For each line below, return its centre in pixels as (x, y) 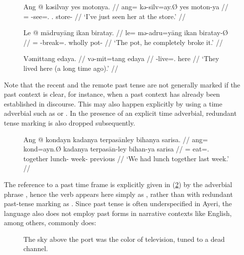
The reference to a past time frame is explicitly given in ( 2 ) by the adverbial (118, 184)
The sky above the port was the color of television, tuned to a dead (124, 239)
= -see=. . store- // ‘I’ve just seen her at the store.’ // (105, 16)
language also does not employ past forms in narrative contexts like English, (118, 213)
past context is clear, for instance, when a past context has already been (112, 94)
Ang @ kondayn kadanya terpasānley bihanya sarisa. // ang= (116, 139)
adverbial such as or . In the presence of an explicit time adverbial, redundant (120, 113)
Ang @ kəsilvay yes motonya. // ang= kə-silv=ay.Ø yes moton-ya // (126, 6)
